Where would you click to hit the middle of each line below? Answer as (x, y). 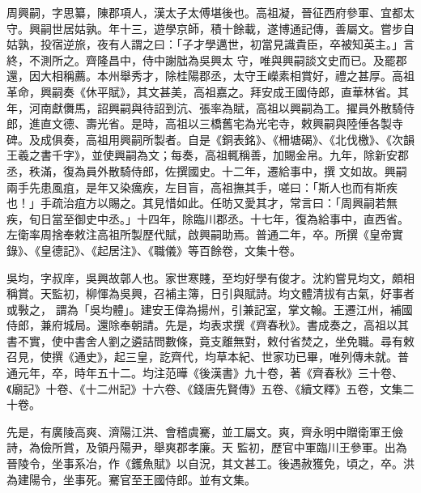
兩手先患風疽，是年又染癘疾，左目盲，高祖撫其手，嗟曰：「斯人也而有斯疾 (202, 187)
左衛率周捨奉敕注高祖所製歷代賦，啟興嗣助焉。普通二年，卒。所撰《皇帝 (199, 234)
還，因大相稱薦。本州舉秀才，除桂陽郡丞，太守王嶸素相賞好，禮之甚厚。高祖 (210, 76)
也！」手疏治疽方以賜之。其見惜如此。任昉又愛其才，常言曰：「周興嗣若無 (202, 203)
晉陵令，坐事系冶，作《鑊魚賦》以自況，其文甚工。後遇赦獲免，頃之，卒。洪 (210, 463)
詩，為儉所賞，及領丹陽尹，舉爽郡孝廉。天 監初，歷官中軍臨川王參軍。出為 (207, 447)
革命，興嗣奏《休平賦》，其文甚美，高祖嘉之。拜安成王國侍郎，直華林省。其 (208, 91)
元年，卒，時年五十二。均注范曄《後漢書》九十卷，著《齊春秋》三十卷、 (210, 373)
